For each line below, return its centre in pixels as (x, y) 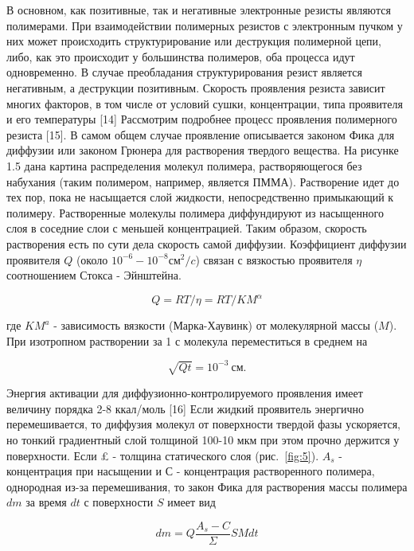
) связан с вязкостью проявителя (274, 259)
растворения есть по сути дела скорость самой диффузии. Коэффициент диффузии (207, 243)
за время (46, 502)
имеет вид (191, 502)
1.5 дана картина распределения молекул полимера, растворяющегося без (184, 165)
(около (92, 259)
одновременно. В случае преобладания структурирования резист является (185, 72)
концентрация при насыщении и (84, 471)
